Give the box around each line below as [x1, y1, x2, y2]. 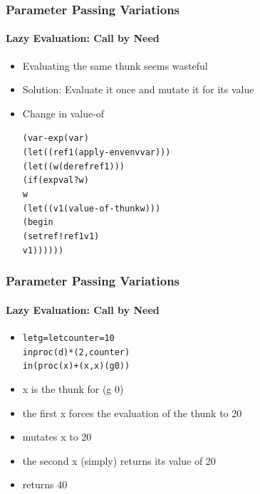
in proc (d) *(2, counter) [22, 347, 130, 357]
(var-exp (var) [22, 133, 89, 144]
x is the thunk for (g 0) [22, 381, 124, 396]
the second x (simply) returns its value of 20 [22, 453, 216, 468]
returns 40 [22, 477, 68, 492]
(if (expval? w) [22, 175, 89, 186]
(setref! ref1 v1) [22, 231, 100, 242]
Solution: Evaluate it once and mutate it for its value [22, 82, 254, 97]
